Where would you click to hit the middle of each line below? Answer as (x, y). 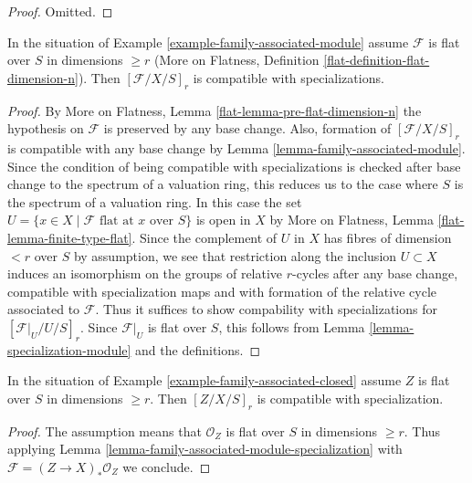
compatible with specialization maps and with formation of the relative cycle (222, 291)
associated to (44, 309)
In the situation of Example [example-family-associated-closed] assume (205, 380)
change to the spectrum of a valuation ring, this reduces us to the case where (223, 184)
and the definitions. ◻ (198, 349)
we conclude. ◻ (167, 466)
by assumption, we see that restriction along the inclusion (235, 255)
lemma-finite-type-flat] (70, 237)
